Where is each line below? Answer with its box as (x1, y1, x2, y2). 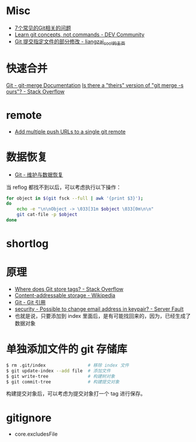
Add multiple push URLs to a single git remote (14, 128, 126, 135)
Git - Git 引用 (14, 299, 46, 306)
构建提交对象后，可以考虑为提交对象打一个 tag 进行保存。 (6, 390, 146, 397)
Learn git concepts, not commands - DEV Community (14, 31, 145, 38)
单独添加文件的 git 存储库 (6, 343, 128, 356)
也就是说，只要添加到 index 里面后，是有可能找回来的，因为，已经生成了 (14, 313, 191, 320)
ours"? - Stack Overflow (6, 88, 65, 95)
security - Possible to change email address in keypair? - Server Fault (14, 305, 184, 313)
